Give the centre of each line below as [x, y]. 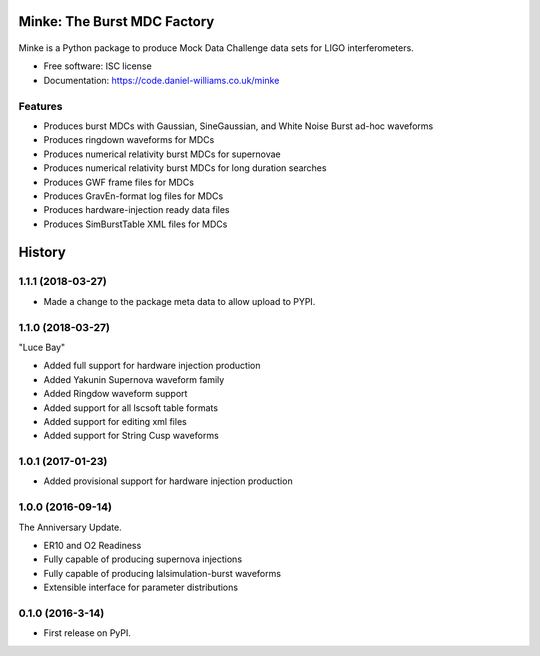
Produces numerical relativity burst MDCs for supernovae [162, 154]
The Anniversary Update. [70, 527]
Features [40, 106]
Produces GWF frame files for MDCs [119, 182]
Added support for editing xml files [115, 421]
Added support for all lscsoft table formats [131, 407]
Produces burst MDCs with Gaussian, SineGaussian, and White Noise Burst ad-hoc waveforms [238, 126]
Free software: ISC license [97, 66]
